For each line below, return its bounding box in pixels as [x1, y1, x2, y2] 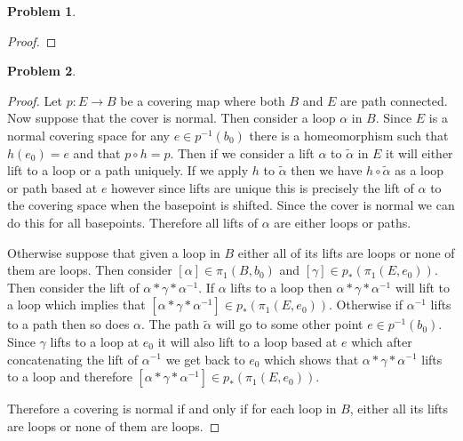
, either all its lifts [349, 399, 449, 418]
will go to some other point [215, 315, 363, 333]
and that [73, 143, 121, 162]
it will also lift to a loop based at [157, 332, 338, 350]
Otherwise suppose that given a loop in [7, 243, 220, 261]
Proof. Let [7, 91, 62, 109]
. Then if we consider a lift [170, 143, 315, 162]
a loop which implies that [7, 295, 146, 314]
